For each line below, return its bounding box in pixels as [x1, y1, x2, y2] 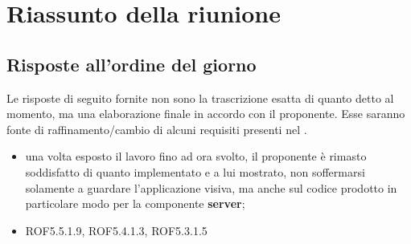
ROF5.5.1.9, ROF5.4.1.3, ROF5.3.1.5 [25, 222, 208, 238]
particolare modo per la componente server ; [25, 195, 245, 212]
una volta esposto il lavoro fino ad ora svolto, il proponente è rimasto [25, 148, 367, 165]
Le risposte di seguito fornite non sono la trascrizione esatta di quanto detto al [6, 89, 394, 106]
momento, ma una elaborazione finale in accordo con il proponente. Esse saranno [6, 105, 405, 122]
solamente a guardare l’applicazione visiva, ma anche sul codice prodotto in [25, 179, 397, 196]
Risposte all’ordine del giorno [6, 51, 257, 76]
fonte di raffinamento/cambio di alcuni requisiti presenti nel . [6, 120, 307, 137]
